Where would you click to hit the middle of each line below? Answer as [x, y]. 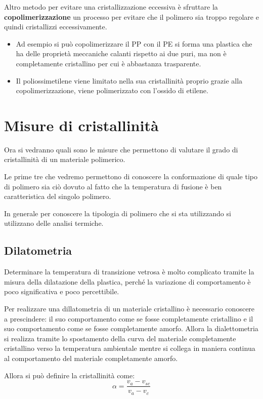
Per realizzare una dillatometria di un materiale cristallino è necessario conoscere [129, 309]
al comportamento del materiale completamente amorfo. [91, 358]
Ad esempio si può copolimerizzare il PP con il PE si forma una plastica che [134, 43]
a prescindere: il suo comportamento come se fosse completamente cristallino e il [129, 318]
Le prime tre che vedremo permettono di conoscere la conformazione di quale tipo [131, 176]
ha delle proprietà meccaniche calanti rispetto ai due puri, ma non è [121, 53]
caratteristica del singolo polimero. [58, 196]
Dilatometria [38, 250]
